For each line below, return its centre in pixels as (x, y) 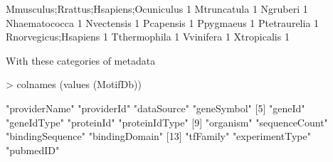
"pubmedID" (33, 150)
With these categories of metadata (81, 60)
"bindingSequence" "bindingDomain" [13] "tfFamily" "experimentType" (158, 136)
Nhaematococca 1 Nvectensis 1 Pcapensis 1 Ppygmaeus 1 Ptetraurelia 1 (163, 22)
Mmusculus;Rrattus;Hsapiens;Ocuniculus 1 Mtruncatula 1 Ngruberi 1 (157, 9)
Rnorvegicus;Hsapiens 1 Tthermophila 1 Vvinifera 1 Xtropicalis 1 (148, 37)
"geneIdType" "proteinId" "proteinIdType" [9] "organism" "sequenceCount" (167, 122)
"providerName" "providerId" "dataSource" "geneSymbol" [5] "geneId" (155, 108)
